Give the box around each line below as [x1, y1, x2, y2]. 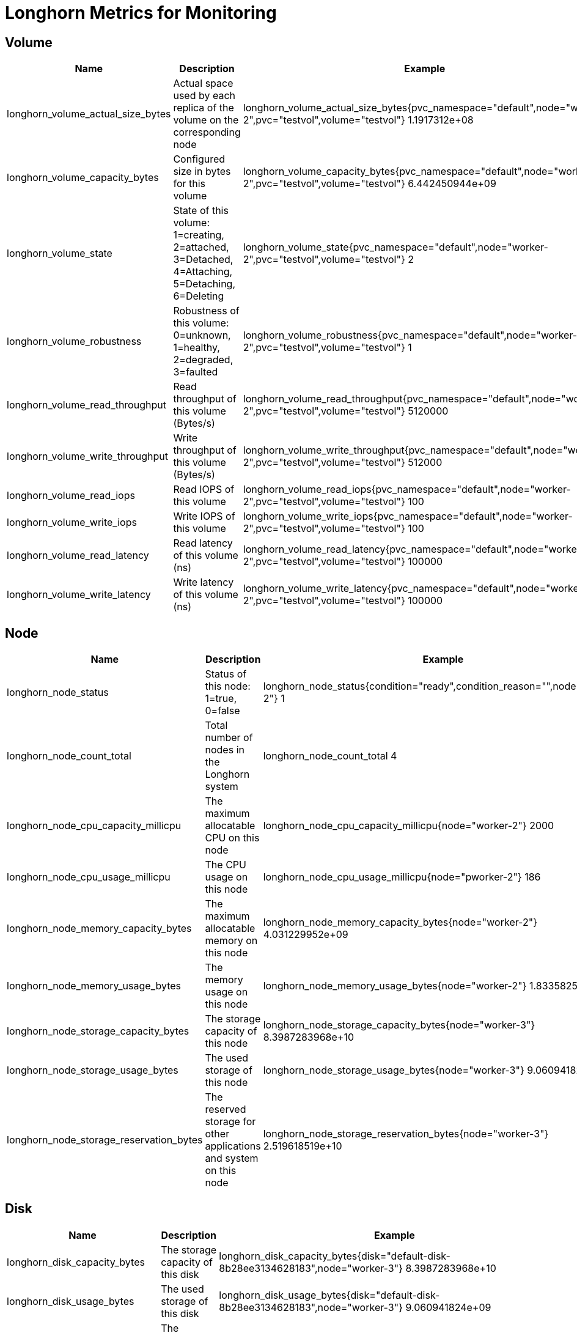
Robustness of [173, 305, 240, 317]
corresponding [173, 126, 241, 139]
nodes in [205, 744, 244, 756]
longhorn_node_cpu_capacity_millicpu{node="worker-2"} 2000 [263, 819, 554, 832]
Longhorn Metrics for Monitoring [5, 2, 277, 23]
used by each [173, 89, 235, 102]
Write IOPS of [173, 510, 235, 523]
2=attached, [173, 241, 229, 254]
